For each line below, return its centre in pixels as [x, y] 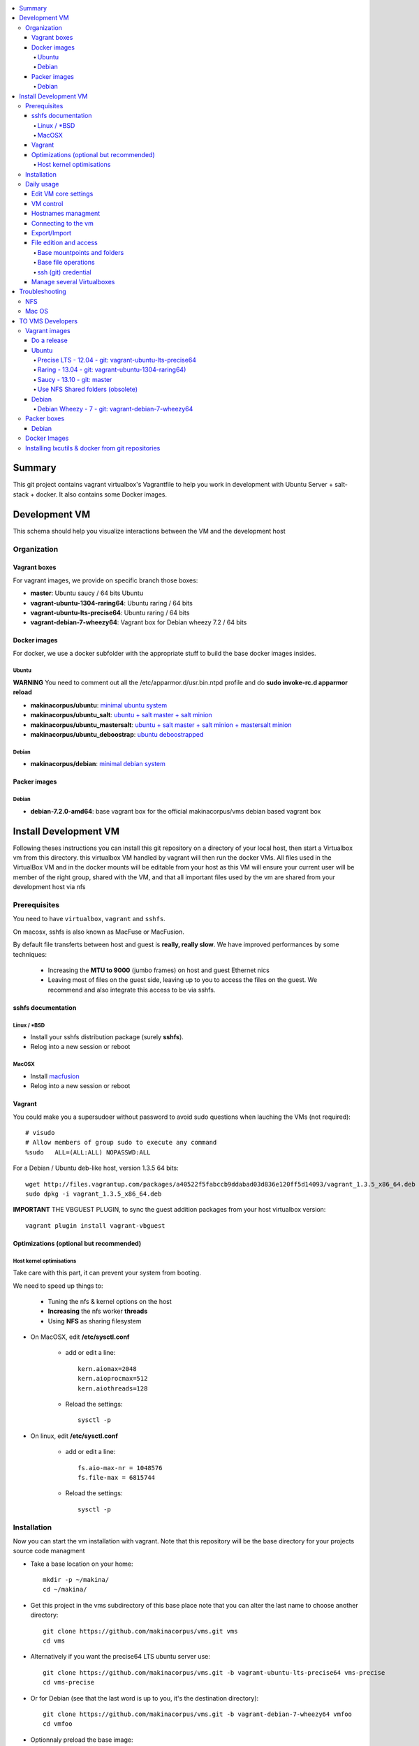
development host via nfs [49, 887]
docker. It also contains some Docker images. [102, 494]
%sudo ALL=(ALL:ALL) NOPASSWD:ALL [88, 1152]
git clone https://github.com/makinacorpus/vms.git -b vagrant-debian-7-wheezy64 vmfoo [198, 1714]
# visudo [40, 1133]
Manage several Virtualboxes [73, 281]
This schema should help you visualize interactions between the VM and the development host [149, 531]
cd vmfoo [58, 1724]
